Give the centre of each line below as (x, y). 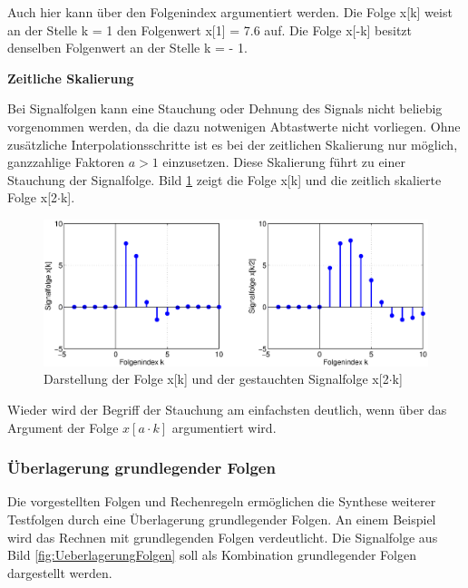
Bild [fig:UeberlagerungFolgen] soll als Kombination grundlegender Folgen (212, 555)
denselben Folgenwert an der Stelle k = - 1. (127, 48)
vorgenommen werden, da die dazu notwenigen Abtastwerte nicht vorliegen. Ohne (234, 126)
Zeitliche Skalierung (71, 78)
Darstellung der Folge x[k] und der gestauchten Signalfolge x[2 (216, 379)
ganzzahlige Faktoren (66, 162)
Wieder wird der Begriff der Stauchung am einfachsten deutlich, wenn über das (227, 410)
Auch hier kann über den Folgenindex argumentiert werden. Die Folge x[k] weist (230, 12)
